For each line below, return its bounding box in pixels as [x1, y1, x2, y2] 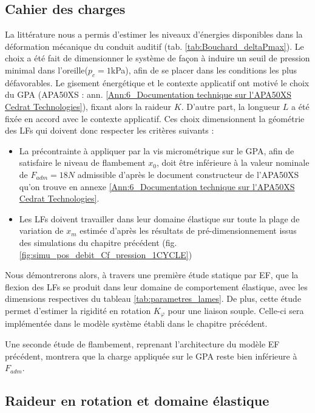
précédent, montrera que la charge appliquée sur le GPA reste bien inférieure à [5, 349, 297, 362]
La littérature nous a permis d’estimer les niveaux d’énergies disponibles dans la [5, 28, 303, 41]
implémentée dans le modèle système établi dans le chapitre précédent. [5, 317, 268, 330]
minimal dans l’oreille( [5, 63, 89, 76]
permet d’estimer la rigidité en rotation [5, 304, 151, 316]
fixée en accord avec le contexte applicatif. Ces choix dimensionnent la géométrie [5, 112, 305, 125]
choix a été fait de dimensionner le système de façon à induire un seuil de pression [5, 52, 310, 64]
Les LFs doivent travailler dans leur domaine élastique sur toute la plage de [19, 212, 300, 225]
